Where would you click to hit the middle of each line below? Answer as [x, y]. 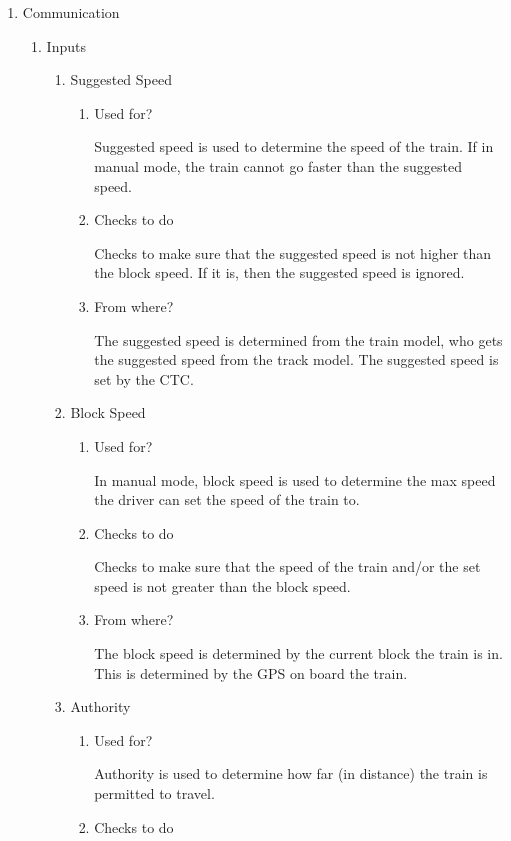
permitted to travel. [154, 793]
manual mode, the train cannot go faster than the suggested [278, 165]
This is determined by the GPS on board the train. [251, 672]
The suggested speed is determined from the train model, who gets [298, 339]
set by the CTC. [144, 378]
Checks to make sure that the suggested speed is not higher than [292, 252]
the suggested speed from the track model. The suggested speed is [296, 359]
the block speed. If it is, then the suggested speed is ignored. [279, 272]
